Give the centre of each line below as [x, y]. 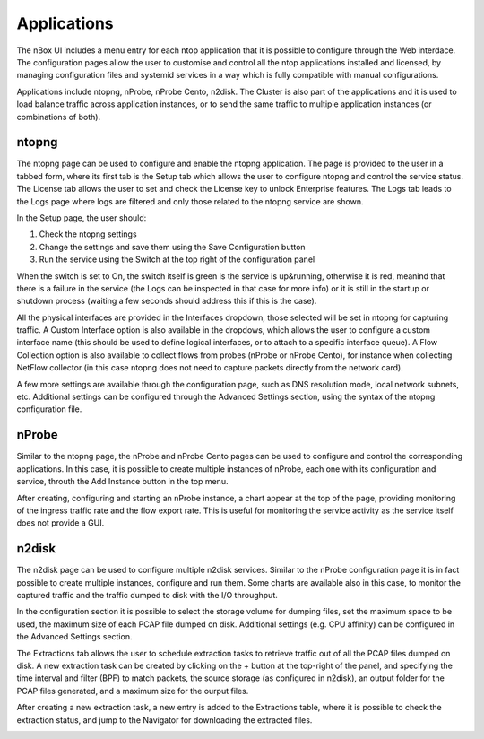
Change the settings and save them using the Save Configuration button [172, 247]
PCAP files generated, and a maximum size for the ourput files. [133, 691]
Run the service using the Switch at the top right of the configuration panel [177, 259]
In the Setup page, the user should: [82, 217]
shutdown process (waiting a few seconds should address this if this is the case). [167, 301]
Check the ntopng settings [88, 234]
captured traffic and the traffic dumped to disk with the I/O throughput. [147, 595]
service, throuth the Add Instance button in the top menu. [122, 482]
